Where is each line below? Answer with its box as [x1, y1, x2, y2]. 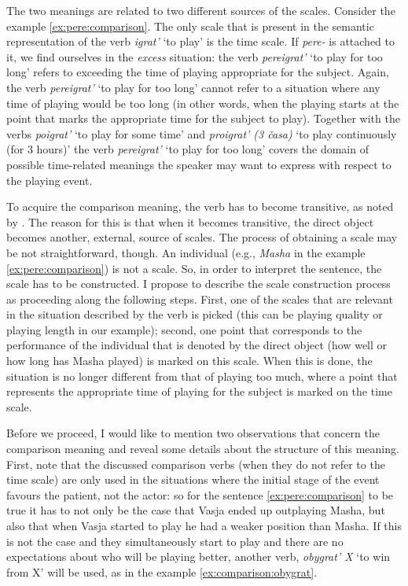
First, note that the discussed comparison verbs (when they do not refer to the [6, 455, 385, 472]
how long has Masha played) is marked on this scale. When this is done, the [6, 352, 373, 369]
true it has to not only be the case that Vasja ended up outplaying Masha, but [6, 502, 385, 518]
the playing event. [6, 171, 93, 188]
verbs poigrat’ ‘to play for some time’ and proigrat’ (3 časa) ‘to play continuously [6, 125, 397, 142]
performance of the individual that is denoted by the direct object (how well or [6, 337, 388, 353]
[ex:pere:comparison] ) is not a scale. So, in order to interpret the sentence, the [6, 260, 382, 276]
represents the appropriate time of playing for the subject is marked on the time [6, 383, 392, 400]
